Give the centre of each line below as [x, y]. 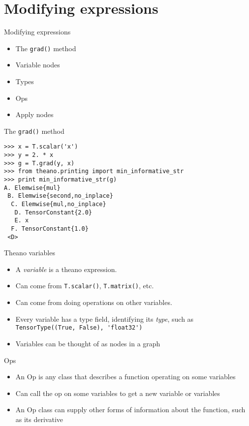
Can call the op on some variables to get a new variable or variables [118, 393]
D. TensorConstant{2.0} [53, 212]
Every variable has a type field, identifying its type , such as [105, 319]
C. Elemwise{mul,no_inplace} [59, 204]
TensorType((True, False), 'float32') [79, 328]
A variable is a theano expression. [66, 269]
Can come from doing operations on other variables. [94, 302]
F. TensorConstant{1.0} [50, 228]
